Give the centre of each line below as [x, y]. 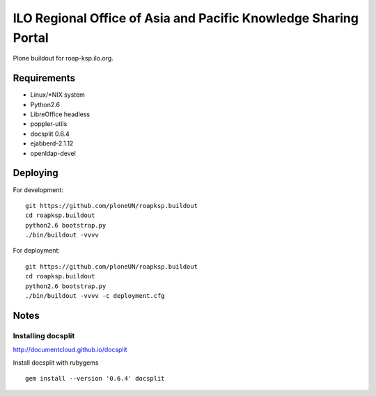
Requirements [44, 78]
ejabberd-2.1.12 [52, 143]
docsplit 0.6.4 [50, 134]
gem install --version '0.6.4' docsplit [95, 378]
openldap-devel [53, 153]
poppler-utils [49, 124]
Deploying [36, 173]
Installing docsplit [44, 335]
